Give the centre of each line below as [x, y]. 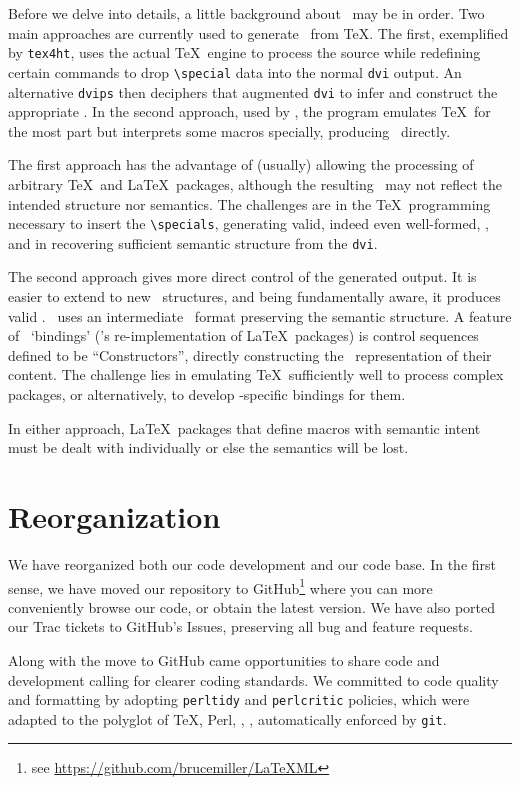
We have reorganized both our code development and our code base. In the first [252, 563]
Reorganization [114, 515]
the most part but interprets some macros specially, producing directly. [229, 130]
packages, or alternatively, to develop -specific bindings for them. [207, 394]
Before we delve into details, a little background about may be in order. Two [246, 13]
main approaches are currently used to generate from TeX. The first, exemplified [258, 32]
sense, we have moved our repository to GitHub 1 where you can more [220, 586]
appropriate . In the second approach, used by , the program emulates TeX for [249, 111]
